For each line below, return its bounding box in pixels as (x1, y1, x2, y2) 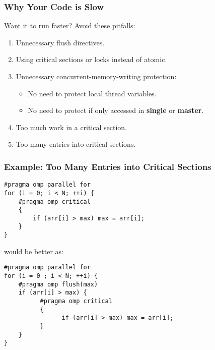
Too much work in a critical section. (16, 122, 127, 132)
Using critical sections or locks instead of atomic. (16, 54, 167, 65)
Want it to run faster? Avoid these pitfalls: (4, 20, 135, 31)
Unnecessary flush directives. (16, 37, 105, 47)
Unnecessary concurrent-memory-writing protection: (16, 71, 177, 81)
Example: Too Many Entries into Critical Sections (4, 160, 211, 172)
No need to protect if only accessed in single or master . (28, 105, 204, 115)
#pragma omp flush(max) (18, 280, 98, 288)
